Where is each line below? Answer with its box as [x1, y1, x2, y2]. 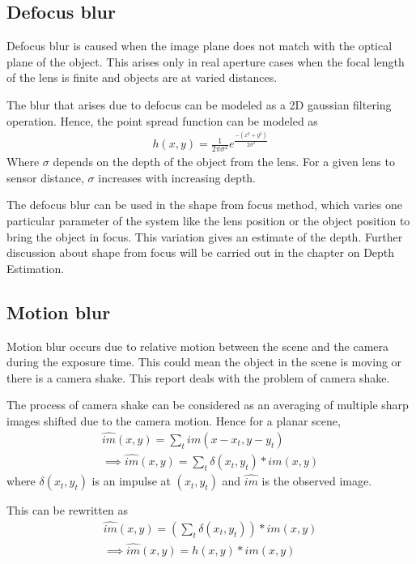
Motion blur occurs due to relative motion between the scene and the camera [6, 337, 388, 354]
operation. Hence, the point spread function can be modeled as [6, 112, 318, 129]
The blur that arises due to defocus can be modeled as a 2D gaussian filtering [6, 96, 392, 113]
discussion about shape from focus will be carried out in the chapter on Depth [6, 244, 395, 261]
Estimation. [6, 259, 65, 276]
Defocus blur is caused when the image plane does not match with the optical [6, 37, 393, 54]
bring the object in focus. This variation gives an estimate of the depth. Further [6, 228, 403, 245]
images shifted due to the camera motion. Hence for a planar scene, [6, 412, 341, 429]
